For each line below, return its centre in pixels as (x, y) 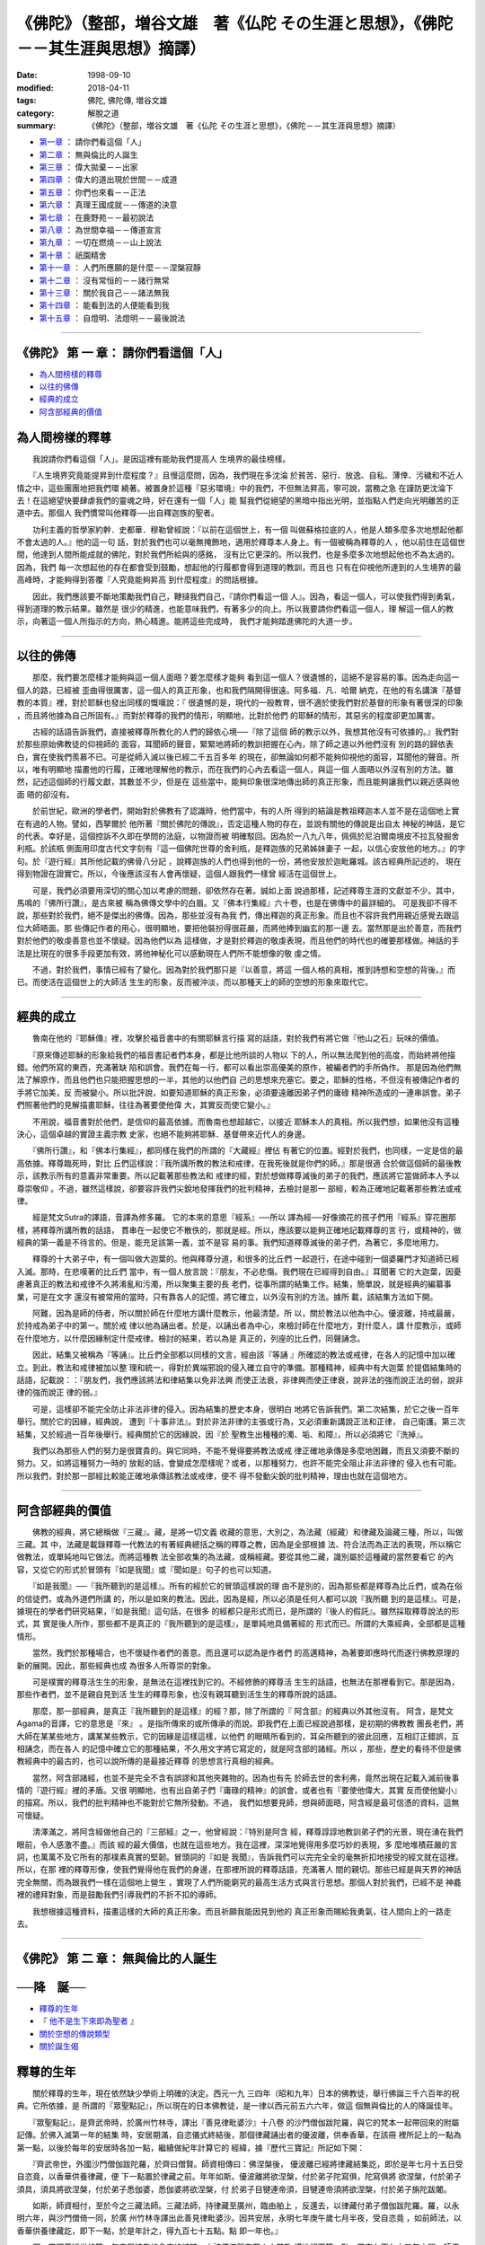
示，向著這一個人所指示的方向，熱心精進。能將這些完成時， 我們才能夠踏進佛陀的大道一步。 (187, 621)
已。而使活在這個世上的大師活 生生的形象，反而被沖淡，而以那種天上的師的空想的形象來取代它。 (194, 982)
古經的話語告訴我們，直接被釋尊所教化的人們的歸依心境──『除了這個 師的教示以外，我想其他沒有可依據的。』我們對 (245, 731)
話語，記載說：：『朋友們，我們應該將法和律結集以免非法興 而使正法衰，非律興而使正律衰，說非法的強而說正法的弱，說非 (240, 1380)
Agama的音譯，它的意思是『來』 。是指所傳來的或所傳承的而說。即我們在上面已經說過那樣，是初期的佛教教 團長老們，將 (240, 1723)
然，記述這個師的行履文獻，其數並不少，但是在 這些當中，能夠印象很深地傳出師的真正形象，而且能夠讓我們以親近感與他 (238, 782)
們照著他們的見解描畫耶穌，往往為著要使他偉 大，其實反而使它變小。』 (145, 1105)
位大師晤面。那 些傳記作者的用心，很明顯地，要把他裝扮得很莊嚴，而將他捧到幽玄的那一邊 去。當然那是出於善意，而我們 (239, 928)
